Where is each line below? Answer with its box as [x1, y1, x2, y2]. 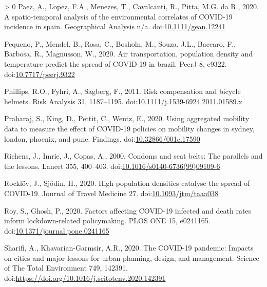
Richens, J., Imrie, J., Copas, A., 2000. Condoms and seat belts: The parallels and [4, 150, 263, 161]
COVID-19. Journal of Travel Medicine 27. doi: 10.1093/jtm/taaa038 [4, 187, 218, 198]
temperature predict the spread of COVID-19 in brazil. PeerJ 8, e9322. [4, 58, 227, 69]
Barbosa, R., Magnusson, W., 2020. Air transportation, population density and [4, 48, 253, 59]
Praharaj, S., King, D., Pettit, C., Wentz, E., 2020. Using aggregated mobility [4, 113, 250, 124]
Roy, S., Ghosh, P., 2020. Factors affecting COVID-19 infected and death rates [4, 205, 252, 216]
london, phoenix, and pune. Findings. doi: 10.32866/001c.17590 [4, 133, 200, 144]
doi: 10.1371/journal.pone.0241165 [4, 225, 109, 236]
